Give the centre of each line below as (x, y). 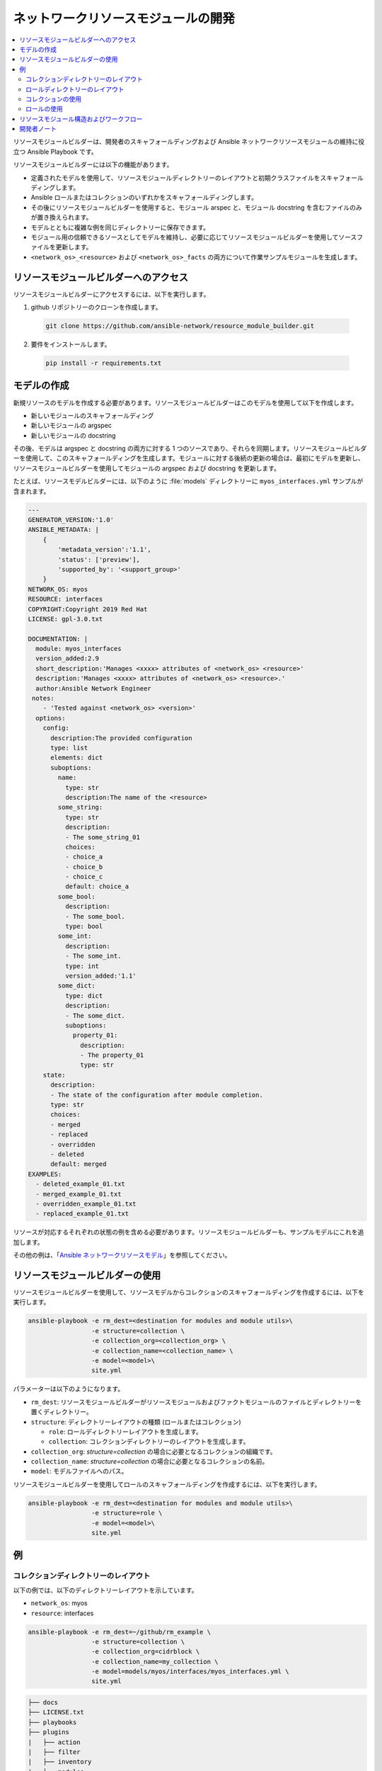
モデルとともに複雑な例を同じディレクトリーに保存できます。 (120, 227)
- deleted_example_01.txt (80, 1184)
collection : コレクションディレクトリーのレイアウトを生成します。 (149, 1442)
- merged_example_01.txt (79, 1194)
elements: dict (77, 758)
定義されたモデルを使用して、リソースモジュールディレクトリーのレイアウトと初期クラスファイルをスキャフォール (197, 178)
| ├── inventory (60, 1762)
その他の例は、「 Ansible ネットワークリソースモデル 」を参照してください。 (122, 1255)
